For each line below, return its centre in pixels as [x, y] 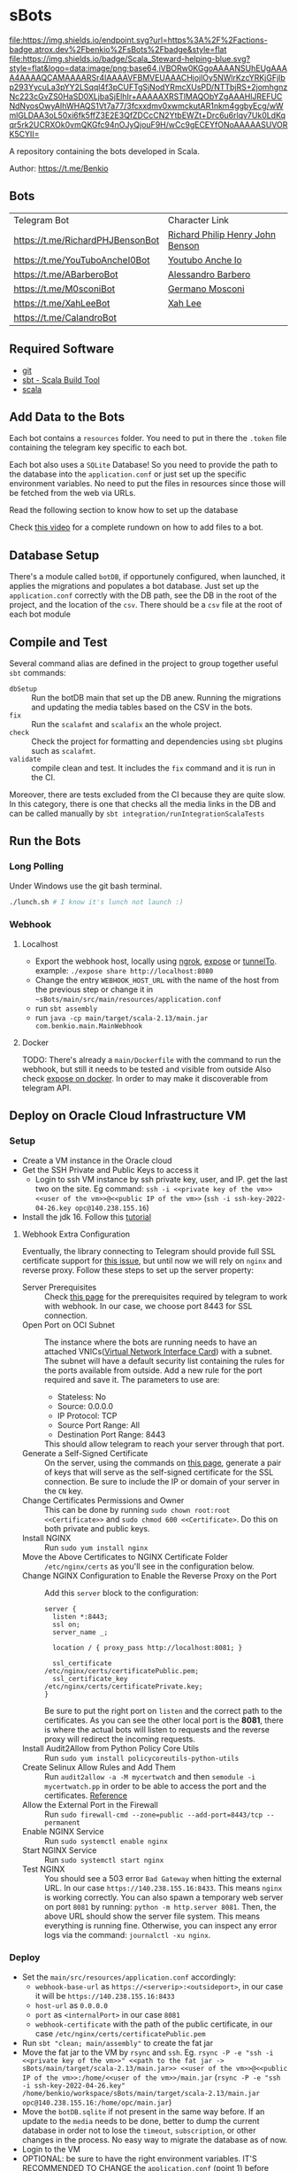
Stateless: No [81, 1397]
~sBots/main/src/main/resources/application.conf [129, 999]
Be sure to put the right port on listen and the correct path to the [163, 1710]
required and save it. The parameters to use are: [132, 1379]
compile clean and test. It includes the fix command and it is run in [153, 768]
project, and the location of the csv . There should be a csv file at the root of [146, 605]
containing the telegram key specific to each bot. [98, 447]
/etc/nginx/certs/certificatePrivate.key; [123, 1686]
